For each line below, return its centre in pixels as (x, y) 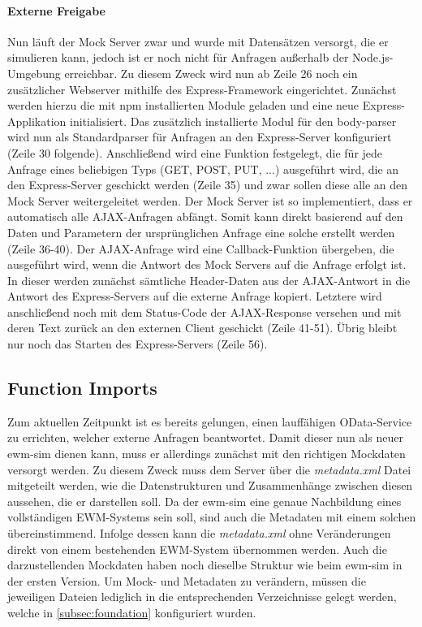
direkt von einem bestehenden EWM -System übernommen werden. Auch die (197, 549)
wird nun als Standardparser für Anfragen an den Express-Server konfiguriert (200, 137)
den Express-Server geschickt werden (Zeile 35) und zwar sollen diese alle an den (208, 185)
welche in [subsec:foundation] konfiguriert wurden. (132, 612)
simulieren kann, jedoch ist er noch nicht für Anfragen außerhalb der (178, 57)
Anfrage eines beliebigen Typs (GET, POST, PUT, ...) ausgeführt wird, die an (203, 169)
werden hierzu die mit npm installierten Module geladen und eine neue (183, 105)
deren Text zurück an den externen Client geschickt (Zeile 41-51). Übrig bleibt (202, 328)
